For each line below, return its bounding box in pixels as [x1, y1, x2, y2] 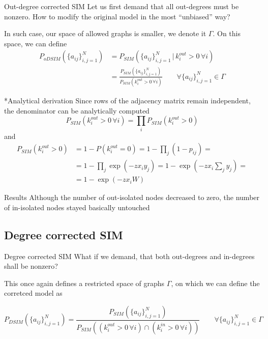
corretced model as [4, 288, 63, 298]
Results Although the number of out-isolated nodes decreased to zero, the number [4, 192, 260, 203]
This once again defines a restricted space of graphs [4, 277, 165, 288]
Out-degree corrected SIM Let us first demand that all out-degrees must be [4, 1, 239, 11]
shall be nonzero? [4, 261, 58, 271]
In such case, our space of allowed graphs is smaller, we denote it [4, 28, 206, 39]
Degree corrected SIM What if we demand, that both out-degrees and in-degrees [4, 250, 255, 261]
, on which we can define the [171, 277, 260, 288]
